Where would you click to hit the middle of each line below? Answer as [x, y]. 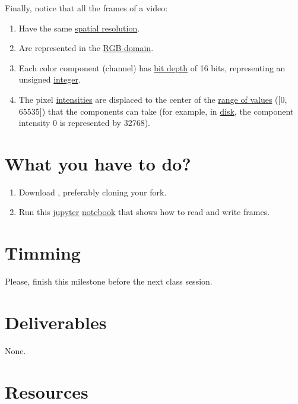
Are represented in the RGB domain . [86, 48]
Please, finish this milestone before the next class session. [109, 281]
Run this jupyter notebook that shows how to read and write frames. [144, 212]
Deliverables [56, 322]
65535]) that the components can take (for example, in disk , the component [156, 111]
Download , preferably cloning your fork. [93, 192]
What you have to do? [98, 163]
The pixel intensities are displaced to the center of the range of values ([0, [153, 99]
